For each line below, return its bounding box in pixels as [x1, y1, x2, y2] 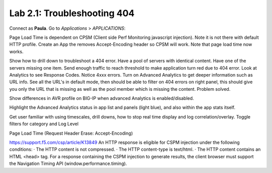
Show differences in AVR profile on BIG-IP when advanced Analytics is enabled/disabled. [9, 95, 194, 101]
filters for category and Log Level [9, 121, 79, 127]
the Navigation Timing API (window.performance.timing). [9, 160, 127, 166]
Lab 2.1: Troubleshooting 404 [9, 8, 135, 19]
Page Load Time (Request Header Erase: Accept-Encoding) [9, 130, 133, 136]
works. [9, 48, 24, 54]
